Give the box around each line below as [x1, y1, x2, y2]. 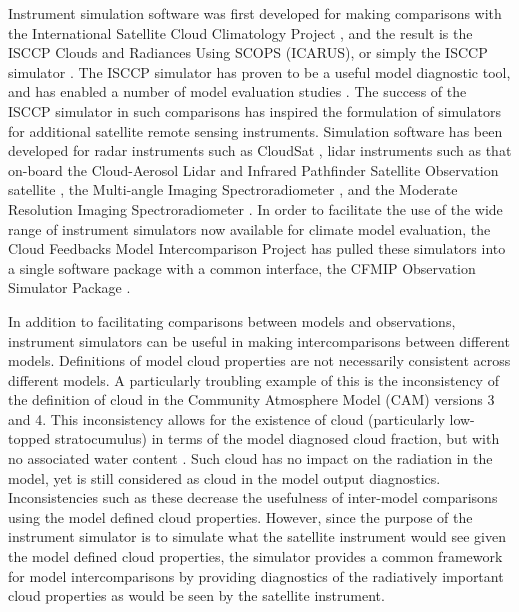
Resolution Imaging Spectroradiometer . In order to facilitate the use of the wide [8, 198, 503, 219]
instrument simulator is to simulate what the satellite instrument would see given [8, 526, 507, 547]
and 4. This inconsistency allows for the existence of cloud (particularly [8, 408, 445, 429]
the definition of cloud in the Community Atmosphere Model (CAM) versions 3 [8, 389, 495, 410]
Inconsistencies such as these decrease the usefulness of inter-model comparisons [8, 487, 498, 508]
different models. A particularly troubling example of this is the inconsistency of [8, 369, 499, 390]
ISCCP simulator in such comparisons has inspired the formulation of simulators [8, 100, 501, 121]
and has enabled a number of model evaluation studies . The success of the [8, 81, 467, 102]
